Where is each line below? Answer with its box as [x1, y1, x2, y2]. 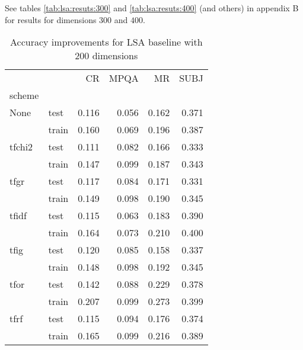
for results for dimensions [5, 13, 97, 25]
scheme [9, 88, 39, 102]
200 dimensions [75, 49, 138, 63]
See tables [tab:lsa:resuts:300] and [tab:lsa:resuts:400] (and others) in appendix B [5, 2, 299, 14]
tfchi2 [9, 140, 33, 154]
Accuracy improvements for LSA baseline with [10, 35, 203, 49]
